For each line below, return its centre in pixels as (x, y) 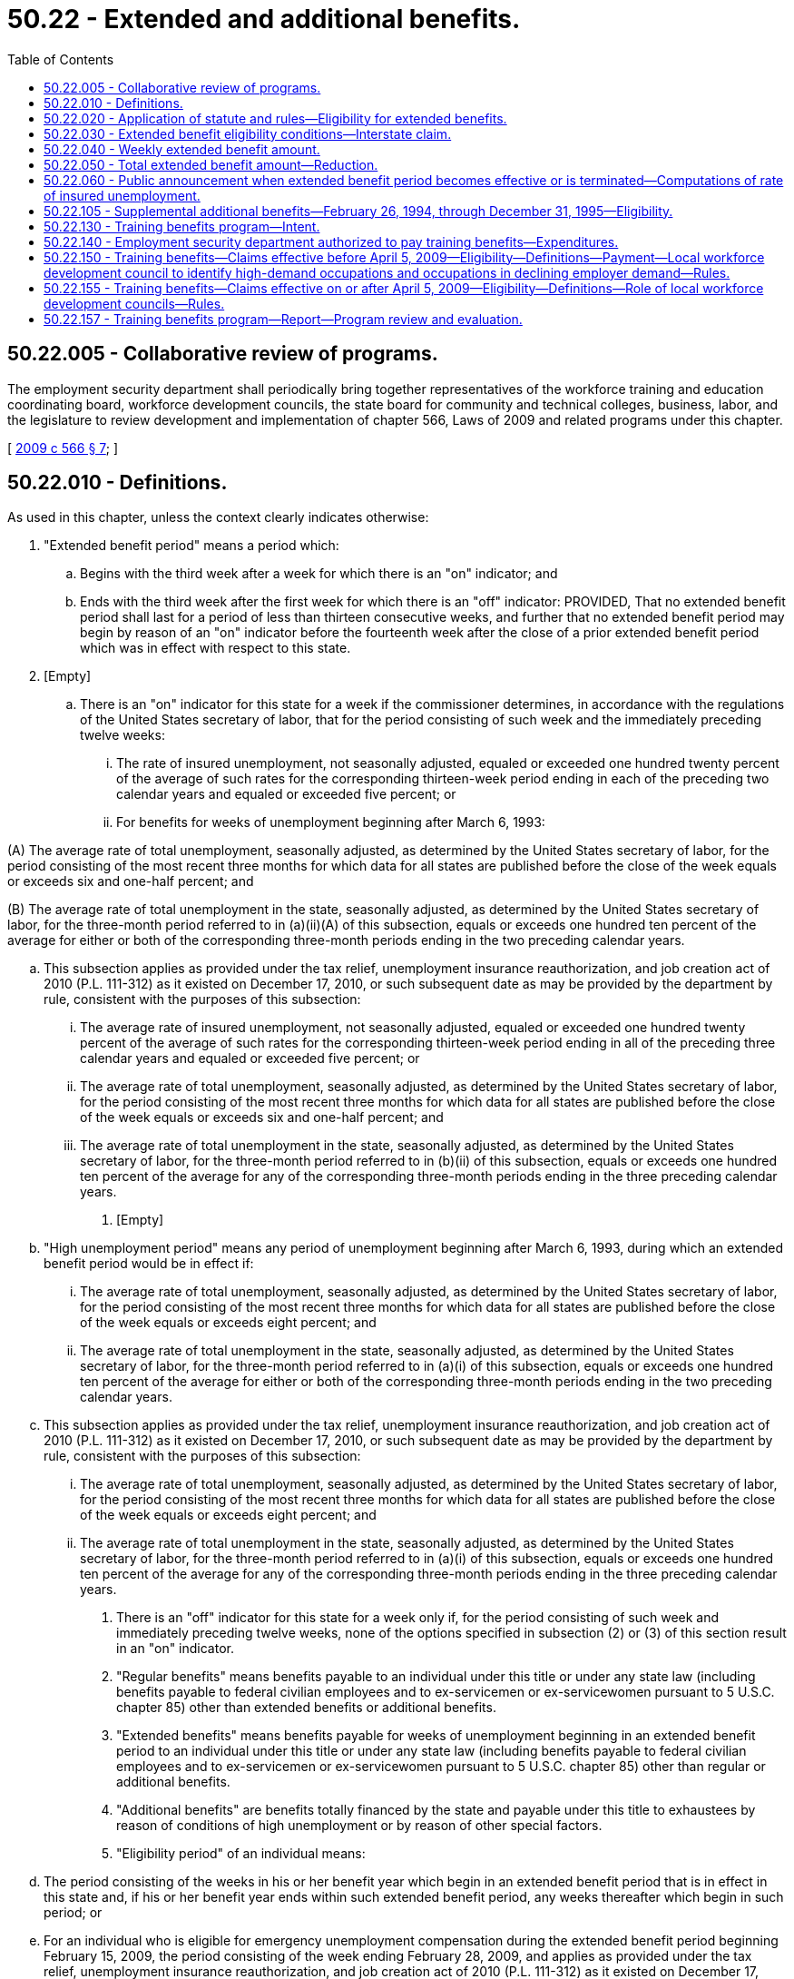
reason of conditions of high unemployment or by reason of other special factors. (359, 1826)
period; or (73, 1913)
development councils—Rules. (134, 303)
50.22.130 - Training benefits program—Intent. (182, 226)
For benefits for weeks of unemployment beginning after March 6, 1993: (331, 822)
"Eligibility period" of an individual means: (241, 1854)
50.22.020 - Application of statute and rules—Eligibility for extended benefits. (275, 118)
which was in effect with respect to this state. (216, 648)
